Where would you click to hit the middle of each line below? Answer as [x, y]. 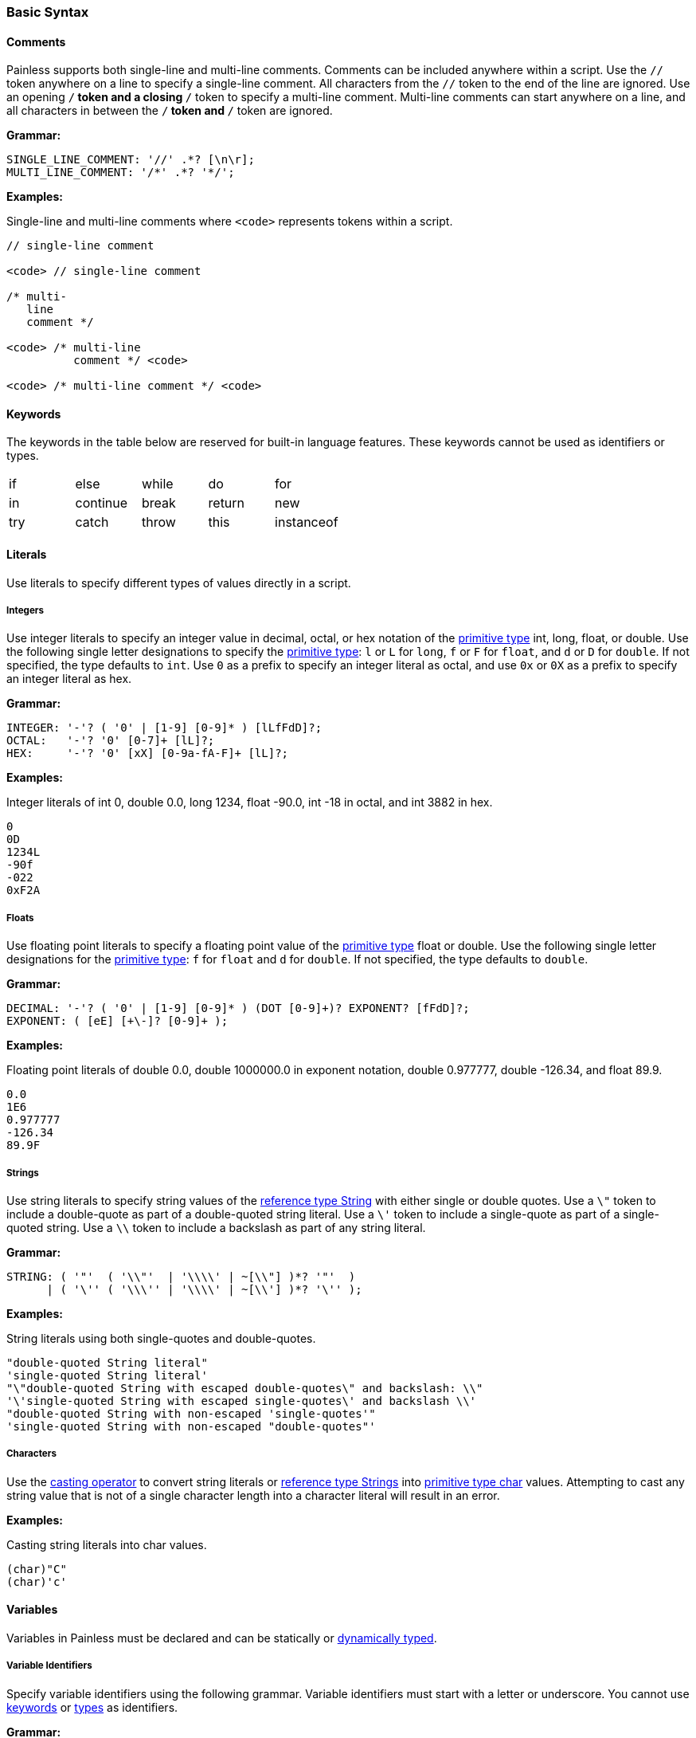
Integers [25, 611]
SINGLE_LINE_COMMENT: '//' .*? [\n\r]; [131, 160]
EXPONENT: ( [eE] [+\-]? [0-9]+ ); [117, 1021]
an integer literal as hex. [69, 679]
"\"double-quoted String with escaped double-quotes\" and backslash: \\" [245, 1388]
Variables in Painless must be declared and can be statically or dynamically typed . [222, 1638]
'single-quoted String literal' [107, 1375]
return [227, 503]
